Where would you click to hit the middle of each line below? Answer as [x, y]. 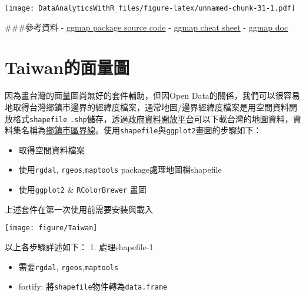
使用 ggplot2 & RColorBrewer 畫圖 [82, 189]
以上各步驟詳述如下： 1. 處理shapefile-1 [79, 247]
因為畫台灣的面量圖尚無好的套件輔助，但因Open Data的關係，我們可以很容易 [152, 95]
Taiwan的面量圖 [67, 67]
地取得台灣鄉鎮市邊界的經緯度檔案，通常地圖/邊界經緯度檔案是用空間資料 [147, 107]
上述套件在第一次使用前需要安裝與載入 [79, 209]
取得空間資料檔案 [51, 149]
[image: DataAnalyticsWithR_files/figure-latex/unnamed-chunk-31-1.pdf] [150, 8]
